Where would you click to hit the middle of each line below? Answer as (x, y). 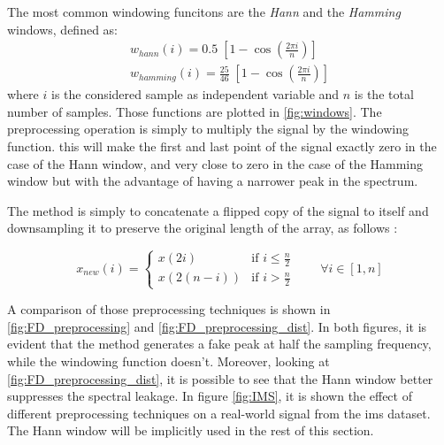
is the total (384, 94)
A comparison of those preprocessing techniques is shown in (169, 309)
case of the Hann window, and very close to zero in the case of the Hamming (215, 163)
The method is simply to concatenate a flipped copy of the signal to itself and (218, 210)
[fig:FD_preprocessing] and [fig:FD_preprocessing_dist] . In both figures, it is (217, 326)
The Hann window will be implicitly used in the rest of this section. (191, 430)
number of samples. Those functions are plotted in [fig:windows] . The (195, 111)
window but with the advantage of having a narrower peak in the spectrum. (213, 181)
